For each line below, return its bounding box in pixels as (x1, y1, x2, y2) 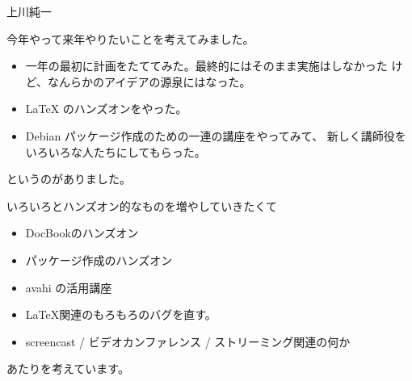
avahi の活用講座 (25, 278, 112, 295)
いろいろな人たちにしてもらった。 (25, 143, 206, 160)
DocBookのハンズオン (25, 224, 139, 241)
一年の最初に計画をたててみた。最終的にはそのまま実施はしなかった (25, 57, 388, 74)
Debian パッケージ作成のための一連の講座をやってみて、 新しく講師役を (25, 127, 406, 144)
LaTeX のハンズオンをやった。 (25, 100, 187, 117)
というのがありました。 (6, 170, 131, 187)
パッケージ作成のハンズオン (25, 251, 173, 268)
